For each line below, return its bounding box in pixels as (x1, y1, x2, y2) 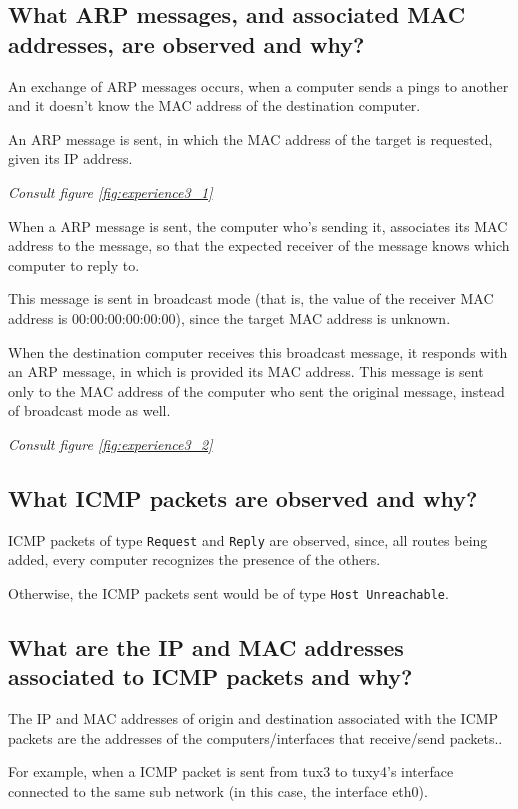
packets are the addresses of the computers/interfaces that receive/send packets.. (8, 727, 503, 748)
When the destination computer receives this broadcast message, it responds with (8, 341, 508, 362)
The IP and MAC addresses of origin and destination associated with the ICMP (8, 708, 499, 729)
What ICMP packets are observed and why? (8, 482, 478, 513)
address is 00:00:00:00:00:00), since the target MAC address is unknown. (8, 307, 451, 328)
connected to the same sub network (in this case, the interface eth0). (8, 780, 428, 801)
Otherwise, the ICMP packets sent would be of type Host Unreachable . (8, 582, 449, 603)
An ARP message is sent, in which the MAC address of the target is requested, (8, 128, 493, 149)
